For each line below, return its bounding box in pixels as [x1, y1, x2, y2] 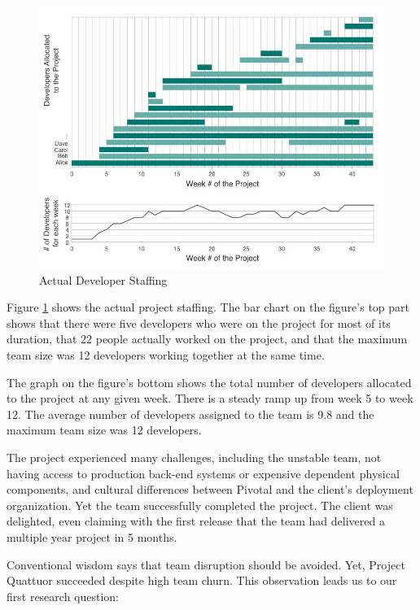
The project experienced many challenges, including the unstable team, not [7, 449, 382, 466]
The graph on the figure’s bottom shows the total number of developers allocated [7, 373, 412, 390]
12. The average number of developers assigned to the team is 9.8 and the [7, 405, 374, 422]
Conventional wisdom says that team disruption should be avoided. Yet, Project [7, 556, 405, 573]
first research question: [7, 587, 120, 604]
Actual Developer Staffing [39, 271, 168, 288]
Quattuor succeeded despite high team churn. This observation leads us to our [7, 572, 397, 589]
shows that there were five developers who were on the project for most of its [7, 314, 391, 331]
